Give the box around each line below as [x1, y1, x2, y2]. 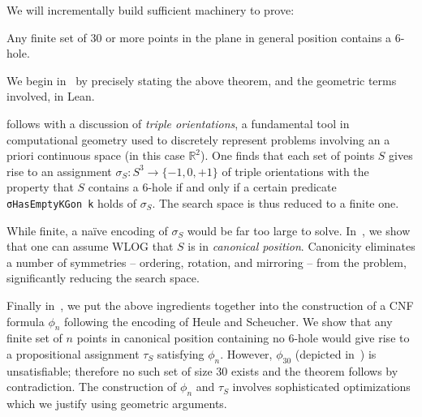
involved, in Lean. [6, 88, 95, 105]
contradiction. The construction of [6, 378, 177, 395]
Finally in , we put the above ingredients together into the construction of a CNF [6, 296, 414, 313]
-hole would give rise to [294, 329, 410, 346]
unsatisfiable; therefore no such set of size [6, 362, 213, 379]
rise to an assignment [6, 162, 112, 179]
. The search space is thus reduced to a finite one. [152, 194, 399, 211]
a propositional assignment [6, 345, 140, 362]
